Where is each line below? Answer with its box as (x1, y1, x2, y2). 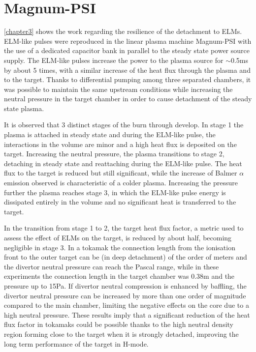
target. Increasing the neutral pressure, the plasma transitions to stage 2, (4, 148, 224, 159)
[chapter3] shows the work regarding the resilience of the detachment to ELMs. (4, 26, 242, 36)
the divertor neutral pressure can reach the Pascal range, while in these (4, 261, 219, 271)
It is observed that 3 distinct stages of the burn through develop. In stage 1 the (4, 119, 244, 130)
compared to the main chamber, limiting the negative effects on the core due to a (4, 300, 249, 310)
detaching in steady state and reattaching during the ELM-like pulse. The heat (4, 158, 242, 168)
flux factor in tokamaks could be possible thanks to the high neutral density (4, 319, 234, 329)
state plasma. (4, 103, 44, 113)
